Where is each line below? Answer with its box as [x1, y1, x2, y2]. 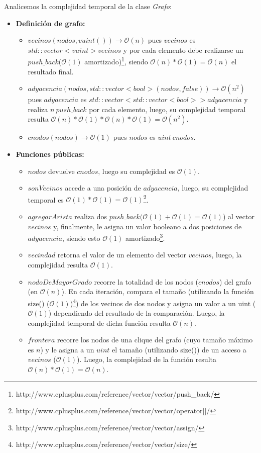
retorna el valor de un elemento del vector [57, 249, 186, 260]
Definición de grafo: [16, 18, 85, 28]
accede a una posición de [65, 183, 141, 193]
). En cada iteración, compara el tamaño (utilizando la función [61, 286, 254, 297]
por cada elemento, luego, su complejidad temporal [89, 104, 246, 114]
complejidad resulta [28, 259, 88, 270]
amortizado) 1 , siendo [84, 55, 148, 67]
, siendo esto [62, 232, 100, 243]
